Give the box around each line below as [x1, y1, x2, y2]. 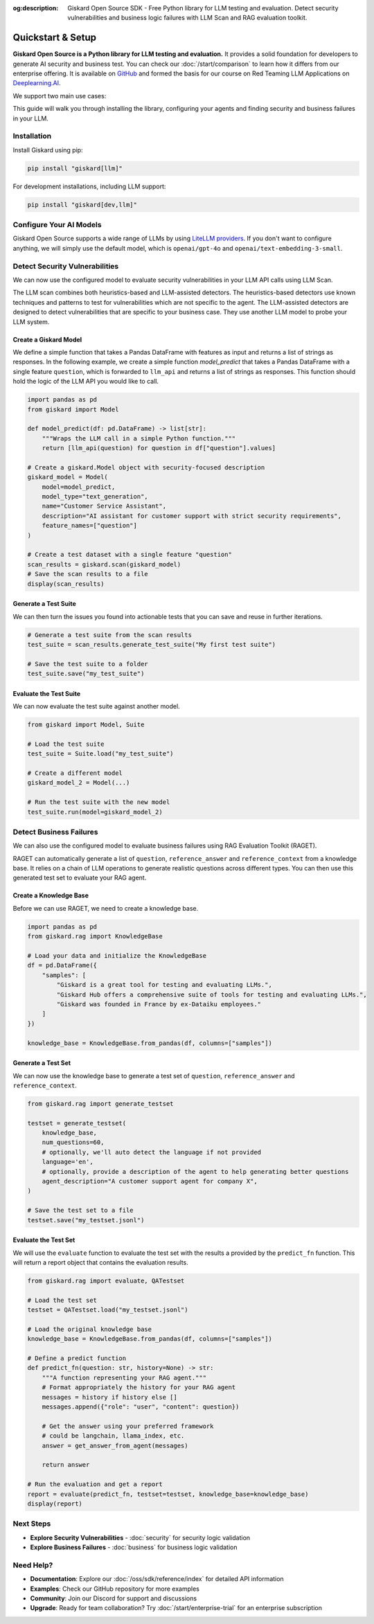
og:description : [12, 4, 59, 12]
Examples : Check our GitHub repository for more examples [30, 1585, 200, 1593]
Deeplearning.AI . [12, 79, 62, 87]
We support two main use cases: [12, 91, 107, 100]
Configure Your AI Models [12, 220, 102, 230]
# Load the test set [27, 1296, 97, 1304]
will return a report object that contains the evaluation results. [12, 1258, 188, 1267]
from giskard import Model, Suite [27, 721, 145, 729]
